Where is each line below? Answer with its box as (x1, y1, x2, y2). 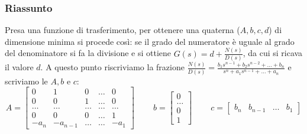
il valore (5, 61, 34, 73)
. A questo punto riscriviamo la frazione (40, 61, 185, 73)
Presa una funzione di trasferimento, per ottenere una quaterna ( (5, 24, 240, 36)
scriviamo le (5, 74, 48, 87)
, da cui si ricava (243, 47, 303, 59)
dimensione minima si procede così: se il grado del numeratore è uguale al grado (5, 35, 295, 47)
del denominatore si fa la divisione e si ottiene (5, 47, 172, 59)
